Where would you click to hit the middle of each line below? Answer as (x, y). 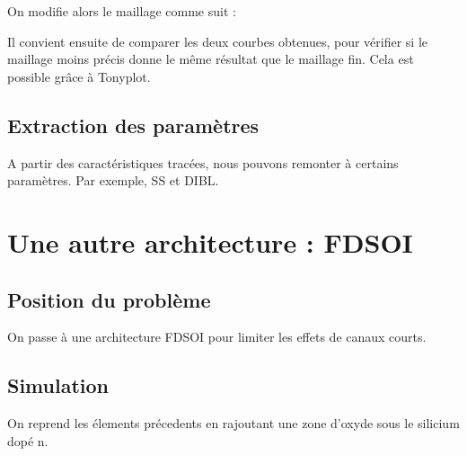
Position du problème (109, 299)
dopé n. (28, 440)
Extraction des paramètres (133, 125)
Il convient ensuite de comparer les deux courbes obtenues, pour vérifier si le (218, 41)
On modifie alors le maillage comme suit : (122, 11)
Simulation (58, 385)
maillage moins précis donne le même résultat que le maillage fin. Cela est (211, 59)
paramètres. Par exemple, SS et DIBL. (113, 180)
